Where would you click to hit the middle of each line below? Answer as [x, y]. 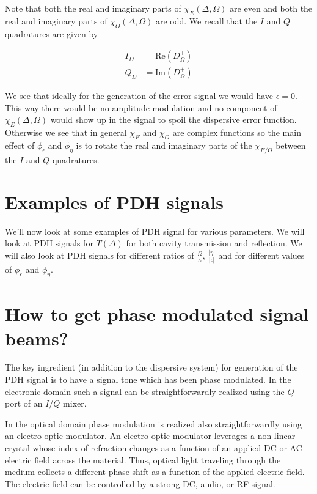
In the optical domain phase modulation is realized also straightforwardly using [153, 423]
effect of [20, 145]
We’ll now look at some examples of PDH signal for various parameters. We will [155, 231]
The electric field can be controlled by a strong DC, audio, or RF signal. [140, 483]
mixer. [75, 403]
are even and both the [271, 8]
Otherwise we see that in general [66, 132]
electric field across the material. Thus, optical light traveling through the [143, 459]
